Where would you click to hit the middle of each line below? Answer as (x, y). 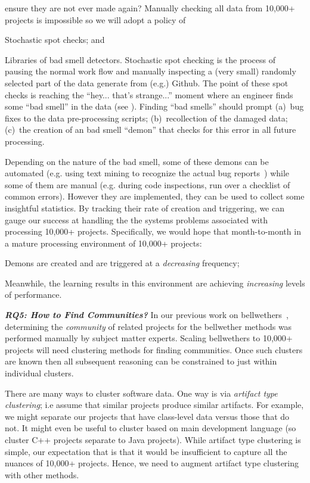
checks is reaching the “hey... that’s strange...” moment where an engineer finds (149, 94)
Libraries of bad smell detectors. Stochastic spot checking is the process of (140, 59)
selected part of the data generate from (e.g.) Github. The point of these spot (147, 82)
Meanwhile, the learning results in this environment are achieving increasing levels (155, 283)
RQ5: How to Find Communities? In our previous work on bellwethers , (147, 315)
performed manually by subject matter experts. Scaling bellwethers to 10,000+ (149, 338)
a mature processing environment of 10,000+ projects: (103, 243)
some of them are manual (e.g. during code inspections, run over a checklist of (148, 184)
